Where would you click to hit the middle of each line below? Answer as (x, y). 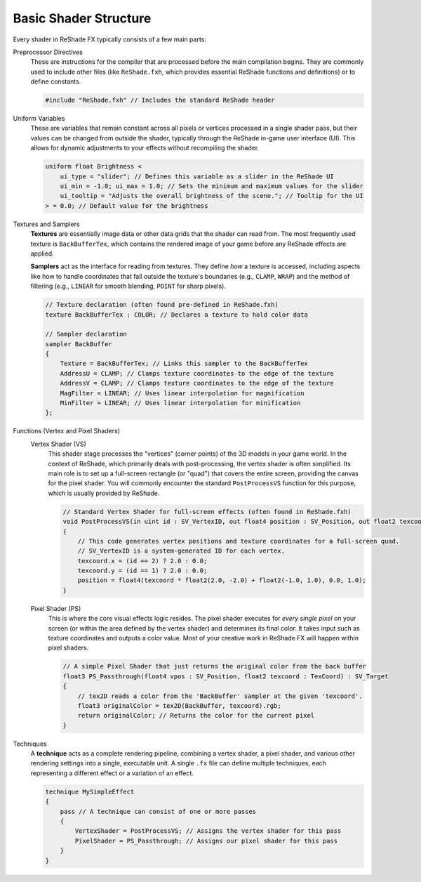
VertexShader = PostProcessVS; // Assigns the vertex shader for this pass (208, 831)
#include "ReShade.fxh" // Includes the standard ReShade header (160, 100)
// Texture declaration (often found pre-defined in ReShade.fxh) (162, 305)
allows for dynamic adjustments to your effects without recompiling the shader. (145, 148)
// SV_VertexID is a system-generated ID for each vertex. (181, 551)
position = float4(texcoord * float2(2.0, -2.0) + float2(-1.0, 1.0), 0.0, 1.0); (222, 580)
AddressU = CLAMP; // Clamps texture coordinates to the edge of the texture (197, 373)
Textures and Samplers (46, 224)
